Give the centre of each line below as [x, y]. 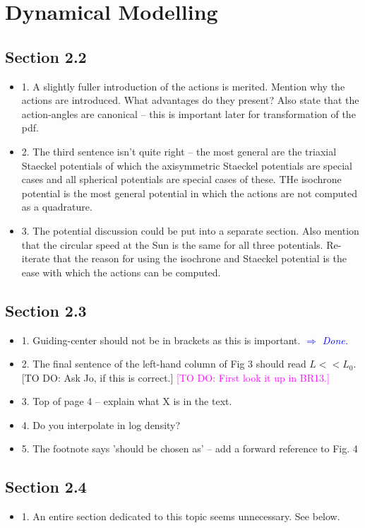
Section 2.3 [46, 310]
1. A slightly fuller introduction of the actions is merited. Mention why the [183, 86]
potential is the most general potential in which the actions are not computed [189, 193]
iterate [36, 258]
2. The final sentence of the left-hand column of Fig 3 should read [164, 364]
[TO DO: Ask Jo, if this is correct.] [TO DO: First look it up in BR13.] [175, 377]
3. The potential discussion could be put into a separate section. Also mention [190, 230]
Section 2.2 [46, 56]
